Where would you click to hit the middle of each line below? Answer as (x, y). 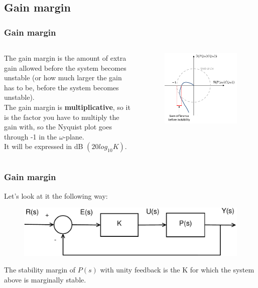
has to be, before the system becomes (61, 87)
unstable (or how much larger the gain (63, 78)
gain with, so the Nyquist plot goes (58, 127)
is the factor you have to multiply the (62, 117)
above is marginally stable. (45, 279)
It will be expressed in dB (44, 146)
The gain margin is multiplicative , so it (67, 107)
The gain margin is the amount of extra (65, 58)
